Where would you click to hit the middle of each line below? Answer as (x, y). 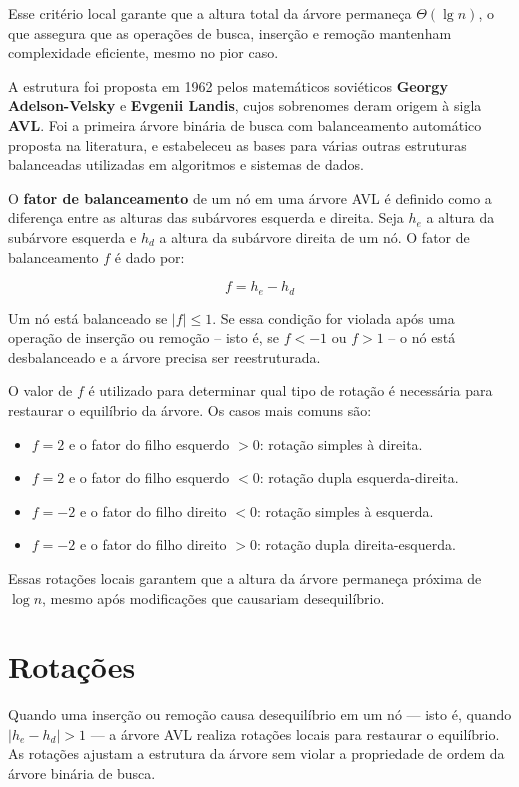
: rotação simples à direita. (341, 443)
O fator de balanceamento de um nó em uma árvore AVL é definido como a (250, 197)
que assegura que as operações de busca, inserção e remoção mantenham (230, 32)
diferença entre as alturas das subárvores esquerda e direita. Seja (206, 217)
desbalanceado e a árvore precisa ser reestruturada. (164, 356)
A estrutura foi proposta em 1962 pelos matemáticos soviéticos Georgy (228, 85)
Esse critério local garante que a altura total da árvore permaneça (210, 13)
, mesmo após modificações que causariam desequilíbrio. (213, 597)
